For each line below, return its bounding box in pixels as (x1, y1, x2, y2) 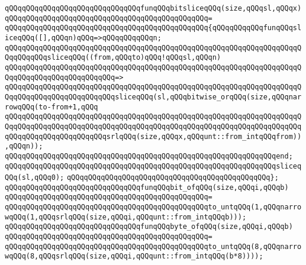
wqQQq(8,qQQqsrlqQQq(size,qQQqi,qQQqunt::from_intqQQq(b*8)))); (5, 252, 263, 261)
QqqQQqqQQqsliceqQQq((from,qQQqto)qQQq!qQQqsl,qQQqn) (5, 53, 221, 62)
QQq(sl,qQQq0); (5, 173, 65, 182)
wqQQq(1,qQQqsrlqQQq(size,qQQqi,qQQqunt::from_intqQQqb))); (5, 212, 247, 221)
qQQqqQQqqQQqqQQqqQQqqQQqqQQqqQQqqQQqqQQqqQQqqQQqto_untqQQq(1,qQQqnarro (5, 203, 302, 212)
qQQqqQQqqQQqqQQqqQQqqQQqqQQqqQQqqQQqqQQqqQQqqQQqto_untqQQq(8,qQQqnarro (5, 242, 302, 251)
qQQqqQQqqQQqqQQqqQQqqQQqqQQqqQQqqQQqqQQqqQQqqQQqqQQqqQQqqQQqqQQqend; (5, 151, 293, 160)
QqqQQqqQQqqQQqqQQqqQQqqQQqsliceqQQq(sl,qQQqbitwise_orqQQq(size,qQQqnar (5, 92, 302, 101)
